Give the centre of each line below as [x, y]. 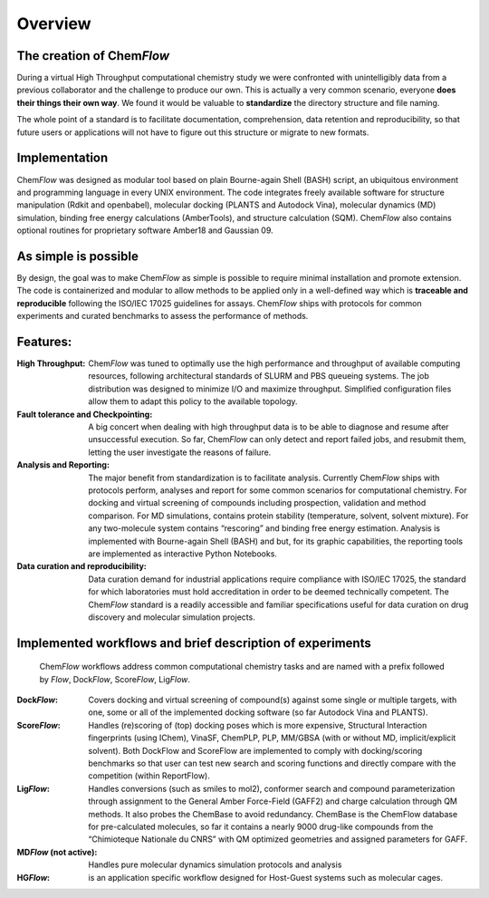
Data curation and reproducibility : [81, 566]
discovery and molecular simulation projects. [172, 617]
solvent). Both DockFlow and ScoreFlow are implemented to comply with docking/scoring [255, 750]
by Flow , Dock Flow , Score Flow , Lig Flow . [115, 679]
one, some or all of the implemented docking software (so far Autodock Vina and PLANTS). [258, 712]
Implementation [62, 158]
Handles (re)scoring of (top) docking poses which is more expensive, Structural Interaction [258, 725]
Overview [54, 24]
